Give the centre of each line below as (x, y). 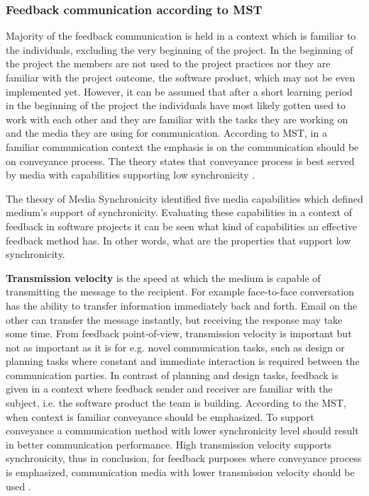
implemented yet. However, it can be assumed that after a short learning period (179, 91)
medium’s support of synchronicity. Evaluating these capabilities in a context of (179, 212)
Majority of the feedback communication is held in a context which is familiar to (181, 36)
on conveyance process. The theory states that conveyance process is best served (180, 160)
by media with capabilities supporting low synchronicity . (131, 175)
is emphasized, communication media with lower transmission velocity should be (180, 472)
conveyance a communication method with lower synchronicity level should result (182, 430)
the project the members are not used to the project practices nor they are (168, 63)
